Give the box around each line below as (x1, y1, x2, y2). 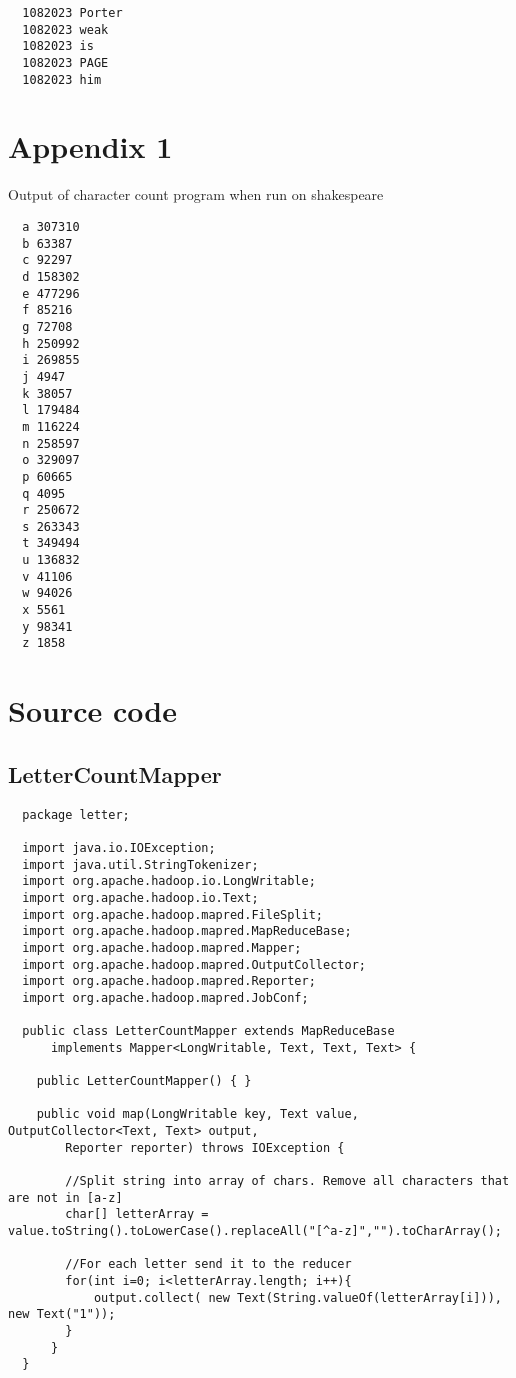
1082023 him (22, 72, 102, 87)
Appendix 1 (8, 126, 173, 167)
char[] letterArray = (65, 1207, 209, 1222)
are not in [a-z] (8, 1190, 123, 1205)
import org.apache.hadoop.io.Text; (22, 890, 259, 905)
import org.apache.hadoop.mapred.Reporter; (22, 974, 316, 989)
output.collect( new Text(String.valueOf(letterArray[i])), (93, 1290, 502, 1305)
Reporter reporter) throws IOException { (65, 1140, 345, 1155)
